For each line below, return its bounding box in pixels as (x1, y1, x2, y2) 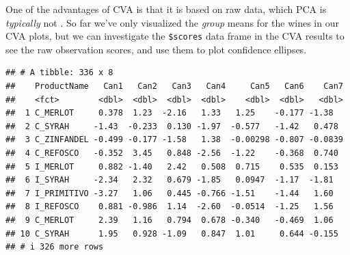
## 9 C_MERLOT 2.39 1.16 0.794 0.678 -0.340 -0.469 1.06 (5, 215, 334, 225)
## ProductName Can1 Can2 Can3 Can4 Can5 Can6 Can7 (5, 81, 343, 92)
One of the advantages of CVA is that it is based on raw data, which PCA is (5, 2, 327, 16)
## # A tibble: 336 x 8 (5, 68, 113, 78)
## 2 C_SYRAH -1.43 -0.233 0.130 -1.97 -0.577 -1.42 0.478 (5, 121, 338, 131)
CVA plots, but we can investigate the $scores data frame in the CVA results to (5, 29, 345, 43)
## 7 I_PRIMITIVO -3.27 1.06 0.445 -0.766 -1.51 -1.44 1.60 (5, 188, 334, 198)
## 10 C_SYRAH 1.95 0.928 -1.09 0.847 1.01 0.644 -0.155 (5, 228, 338, 239)
